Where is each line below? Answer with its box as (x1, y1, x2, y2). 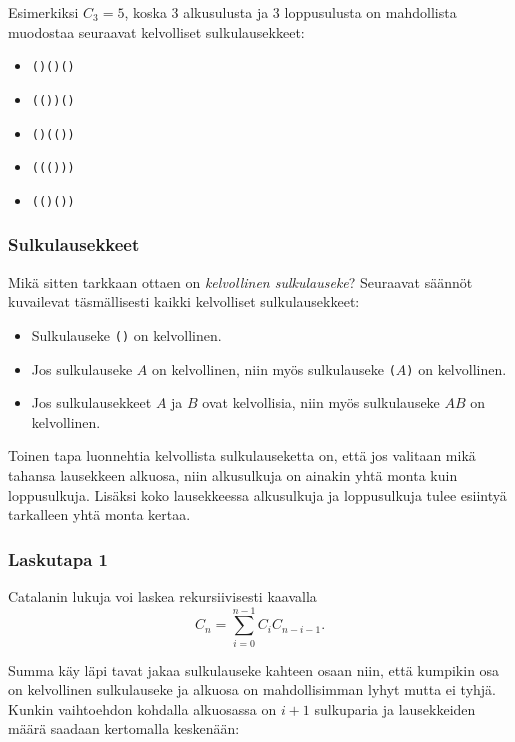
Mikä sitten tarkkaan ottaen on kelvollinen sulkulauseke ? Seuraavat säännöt (8, 271, 473, 292)
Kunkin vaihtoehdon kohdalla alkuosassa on (8, 698, 277, 719)
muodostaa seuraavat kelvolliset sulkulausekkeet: (8, 21, 305, 42)
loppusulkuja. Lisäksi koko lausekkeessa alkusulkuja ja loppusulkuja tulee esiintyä (8, 484, 507, 505)
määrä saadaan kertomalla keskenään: (8, 718, 240, 739)
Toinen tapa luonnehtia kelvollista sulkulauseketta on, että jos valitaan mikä (8, 445, 476, 466)
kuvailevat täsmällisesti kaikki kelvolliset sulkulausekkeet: (8, 291, 360, 312)
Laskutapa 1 (8, 546, 109, 571)
